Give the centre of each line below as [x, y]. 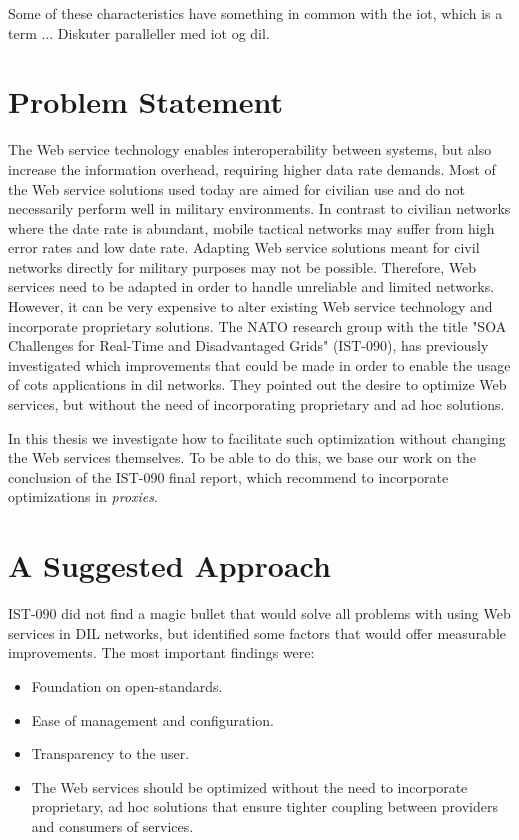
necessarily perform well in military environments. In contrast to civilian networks [259, 208]
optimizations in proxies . [83, 496]
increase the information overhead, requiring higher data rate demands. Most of [252, 168]
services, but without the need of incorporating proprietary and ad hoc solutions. [256, 404]
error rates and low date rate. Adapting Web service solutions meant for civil [244, 247]
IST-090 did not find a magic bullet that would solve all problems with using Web [259, 613]
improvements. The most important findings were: [161, 652]
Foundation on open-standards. [127, 685]
